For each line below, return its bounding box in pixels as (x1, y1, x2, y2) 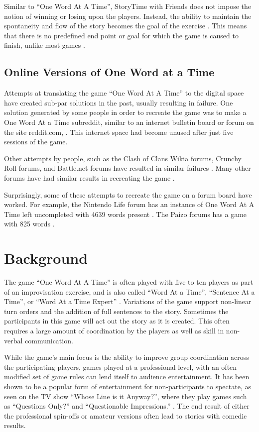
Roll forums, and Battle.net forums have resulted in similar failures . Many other (4, 163, 251, 173)
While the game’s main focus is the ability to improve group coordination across (4, 352, 249, 362)
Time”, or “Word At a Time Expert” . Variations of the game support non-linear (4, 296, 252, 307)
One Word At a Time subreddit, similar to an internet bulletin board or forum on (4, 116, 254, 127)
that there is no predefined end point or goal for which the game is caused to (4, 30, 239, 40)
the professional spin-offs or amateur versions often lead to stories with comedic (4, 410, 247, 421)
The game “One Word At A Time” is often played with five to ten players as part (4, 277, 254, 287)
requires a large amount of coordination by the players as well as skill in (4, 325, 224, 335)
